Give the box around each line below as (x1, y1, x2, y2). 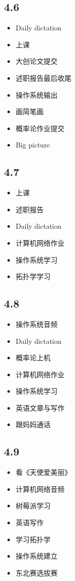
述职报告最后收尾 (15, 72, 72, 83)
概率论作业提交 (15, 123, 65, 133)
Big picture (15, 140, 50, 150)
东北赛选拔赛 (15, 567, 58, 578)
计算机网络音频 (15, 483, 65, 494)
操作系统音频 (15, 318, 58, 329)
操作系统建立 (15, 551, 58, 561)
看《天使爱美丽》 (15, 467, 72, 477)
